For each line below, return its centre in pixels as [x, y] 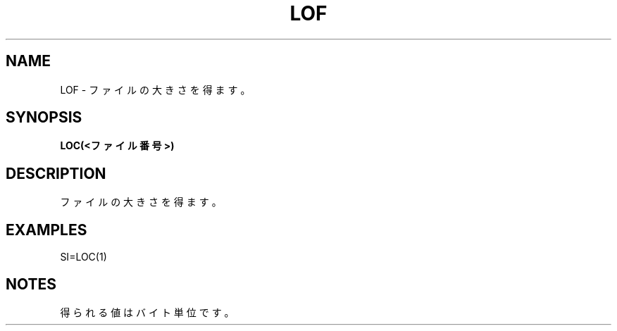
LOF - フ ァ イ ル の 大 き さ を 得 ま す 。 [155, 89]
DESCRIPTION [56, 173]
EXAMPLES [46, 230]
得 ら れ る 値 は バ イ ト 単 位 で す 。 [147, 312]
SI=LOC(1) [83, 257]
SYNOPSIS [44, 118]
